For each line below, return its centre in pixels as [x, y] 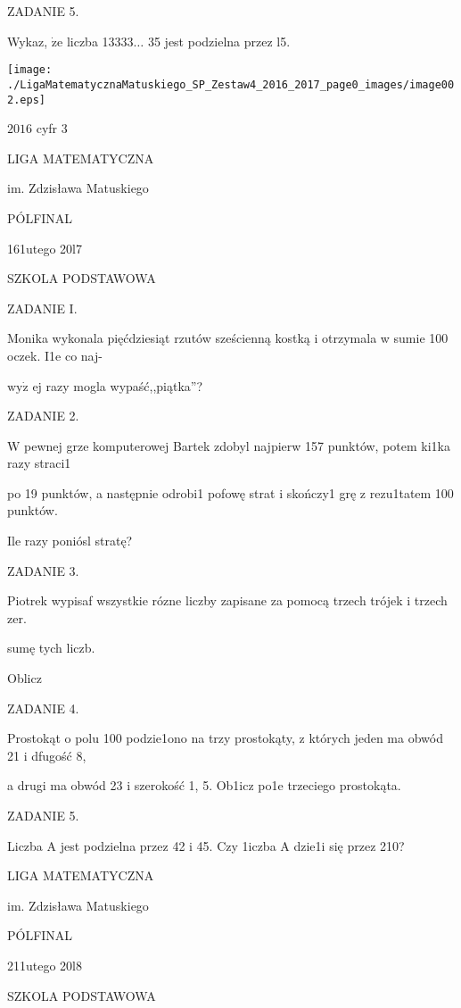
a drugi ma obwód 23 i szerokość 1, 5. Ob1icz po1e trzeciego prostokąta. [204, 785]
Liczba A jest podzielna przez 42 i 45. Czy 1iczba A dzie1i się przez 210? [206, 845]
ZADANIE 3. [43, 570]
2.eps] [26, 100]
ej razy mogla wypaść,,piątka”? [118, 385]
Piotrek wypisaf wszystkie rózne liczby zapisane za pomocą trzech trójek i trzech [227, 600]
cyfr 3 [52, 128]
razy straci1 [39, 463]
